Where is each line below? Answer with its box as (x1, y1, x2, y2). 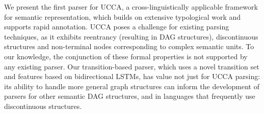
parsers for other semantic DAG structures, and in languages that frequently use (4, 91, 255, 101)
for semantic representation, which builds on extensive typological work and (4, 11, 241, 22)
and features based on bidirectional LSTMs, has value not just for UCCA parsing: (4, 71, 260, 82)
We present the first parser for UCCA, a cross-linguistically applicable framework (4, 2, 258, 12)
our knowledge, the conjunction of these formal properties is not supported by (4, 51, 248, 61)
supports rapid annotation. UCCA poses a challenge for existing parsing (4, 21, 229, 32)
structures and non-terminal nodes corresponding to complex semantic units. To (4, 41, 254, 52)
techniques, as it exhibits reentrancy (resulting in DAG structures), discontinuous (4, 31, 258, 42)
